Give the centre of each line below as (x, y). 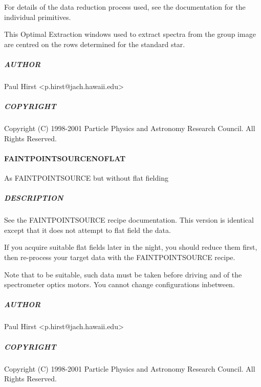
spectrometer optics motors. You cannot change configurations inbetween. (119, 284)
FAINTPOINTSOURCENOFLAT (65, 158)
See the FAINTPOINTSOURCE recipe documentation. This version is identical (129, 220)
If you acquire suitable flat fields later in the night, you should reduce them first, (131, 247)
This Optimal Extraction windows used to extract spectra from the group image (130, 34)
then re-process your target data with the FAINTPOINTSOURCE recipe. (120, 257)
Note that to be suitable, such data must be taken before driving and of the (123, 274)
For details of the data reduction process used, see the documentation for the (125, 7)
